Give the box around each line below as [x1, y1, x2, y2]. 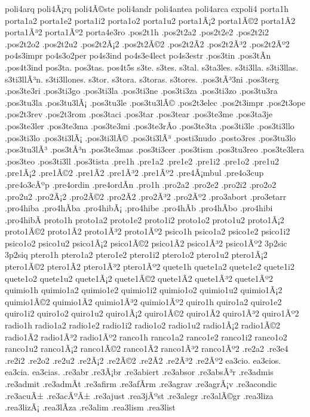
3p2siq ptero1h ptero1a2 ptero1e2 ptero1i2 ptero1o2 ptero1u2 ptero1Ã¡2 [5, 248, 268, 261]
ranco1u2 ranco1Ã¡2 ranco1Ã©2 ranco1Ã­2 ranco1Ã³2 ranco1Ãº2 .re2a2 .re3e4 [5, 342, 288, 355]
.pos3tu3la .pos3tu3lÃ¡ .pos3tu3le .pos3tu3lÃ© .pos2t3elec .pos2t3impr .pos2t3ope [5, 96, 306, 108]
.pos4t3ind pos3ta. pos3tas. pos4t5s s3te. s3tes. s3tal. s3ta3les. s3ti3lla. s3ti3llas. [5, 60, 299, 73]
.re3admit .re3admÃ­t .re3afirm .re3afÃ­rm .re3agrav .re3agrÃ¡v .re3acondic [5, 378, 277, 389]
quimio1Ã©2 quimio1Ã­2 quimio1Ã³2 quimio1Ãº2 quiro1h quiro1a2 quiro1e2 [5, 295, 282, 308]
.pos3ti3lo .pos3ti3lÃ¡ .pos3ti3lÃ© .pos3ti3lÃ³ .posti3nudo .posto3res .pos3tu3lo [5, 131, 296, 144]
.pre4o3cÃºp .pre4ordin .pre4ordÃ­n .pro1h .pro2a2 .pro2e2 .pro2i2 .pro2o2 [5, 178, 277, 190]
